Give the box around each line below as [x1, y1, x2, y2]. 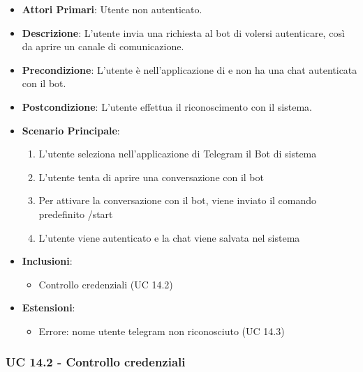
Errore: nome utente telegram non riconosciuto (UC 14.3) [38, 323, 285, 338]
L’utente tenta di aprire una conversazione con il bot [38, 169, 264, 184]
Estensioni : [22, 300, 75, 315]
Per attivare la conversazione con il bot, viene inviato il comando [38, 193, 317, 208]
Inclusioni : [22, 254, 73, 268]
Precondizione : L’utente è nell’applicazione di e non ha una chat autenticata [22, 62, 357, 77]
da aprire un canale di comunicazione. [22, 39, 184, 54]
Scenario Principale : [22, 123, 120, 137]
